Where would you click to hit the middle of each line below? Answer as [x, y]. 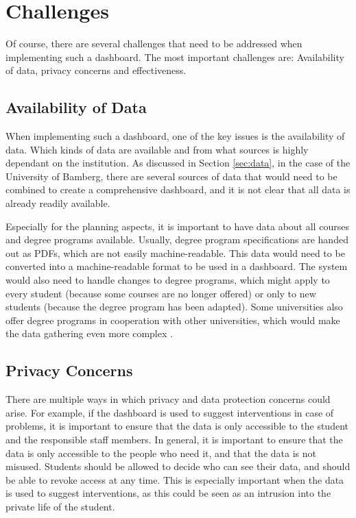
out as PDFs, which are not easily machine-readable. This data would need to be [175, 252]
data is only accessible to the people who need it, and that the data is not [161, 453]
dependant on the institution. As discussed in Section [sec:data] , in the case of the [178, 163]
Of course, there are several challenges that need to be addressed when [154, 44]
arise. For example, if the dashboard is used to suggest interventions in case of [170, 412]
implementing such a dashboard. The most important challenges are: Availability [175, 57]
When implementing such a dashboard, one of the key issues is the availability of [175, 136]
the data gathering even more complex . [89, 333]
